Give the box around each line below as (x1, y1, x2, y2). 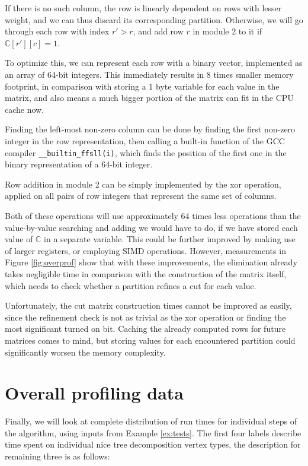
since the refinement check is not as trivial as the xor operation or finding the (5, 310, 286, 323)
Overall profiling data (5, 381, 184, 405)
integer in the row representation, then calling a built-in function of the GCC (5, 134, 285, 147)
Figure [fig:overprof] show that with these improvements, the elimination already (5, 256, 297, 268)
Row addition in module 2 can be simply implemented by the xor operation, (5, 177, 281, 190)
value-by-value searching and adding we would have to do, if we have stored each (5, 221, 298, 233)
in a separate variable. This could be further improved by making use (44, 233, 296, 245)
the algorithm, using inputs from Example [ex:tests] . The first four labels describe (5, 426, 301, 439)
